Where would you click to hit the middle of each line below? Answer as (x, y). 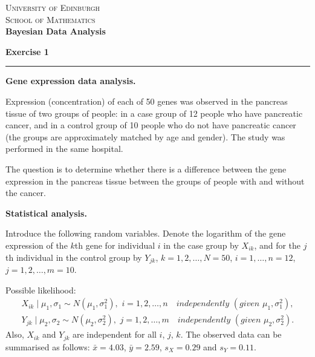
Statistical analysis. (46, 213)
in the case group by (201, 245)
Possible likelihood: (41, 290)
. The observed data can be (231, 334)
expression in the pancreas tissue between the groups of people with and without (155, 181)
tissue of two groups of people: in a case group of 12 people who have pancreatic (154, 113)
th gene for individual (115, 245)
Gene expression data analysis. (71, 81)
